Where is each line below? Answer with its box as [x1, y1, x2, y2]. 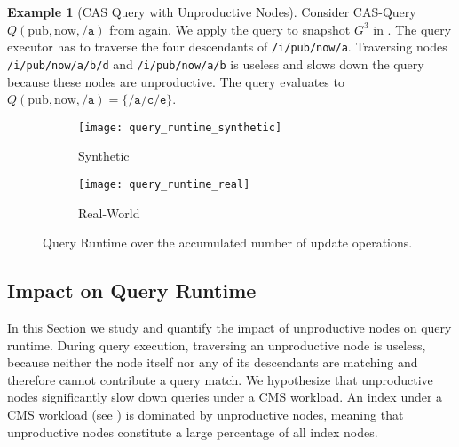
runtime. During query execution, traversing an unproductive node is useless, [7, 335, 426, 354]
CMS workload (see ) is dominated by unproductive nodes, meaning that [7, 404, 404, 423]
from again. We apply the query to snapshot [109, 20, 351, 38]
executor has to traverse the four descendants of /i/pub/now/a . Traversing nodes [7, 37, 447, 56]
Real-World [78, 203, 140, 222]
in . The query [373, 20, 452, 38]
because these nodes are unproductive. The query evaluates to [7, 72, 344, 90]
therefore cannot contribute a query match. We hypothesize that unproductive [7, 370, 433, 388]
